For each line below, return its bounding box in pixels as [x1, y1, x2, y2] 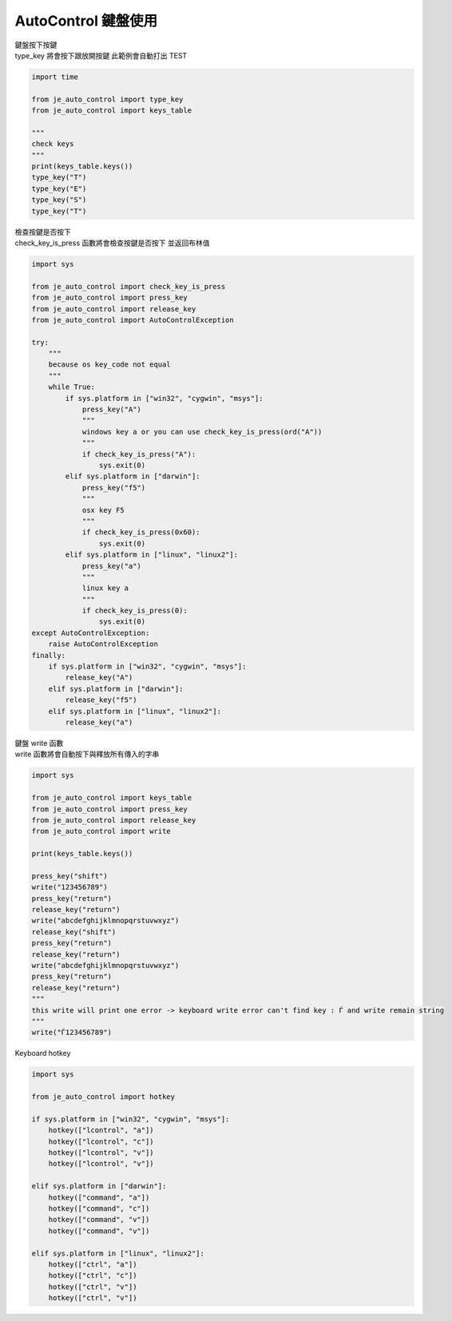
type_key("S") [31, 196, 87, 204]
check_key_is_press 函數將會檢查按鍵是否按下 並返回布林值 [14, 238, 210, 248]
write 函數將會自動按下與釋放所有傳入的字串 [14, 749, 160, 759]
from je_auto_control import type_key [31, 94, 184, 104]
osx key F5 [81, 506, 125, 514]
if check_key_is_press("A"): [81, 450, 196, 458]
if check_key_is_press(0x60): [81, 528, 200, 537]
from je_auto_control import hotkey [31, 1093, 176, 1101]
